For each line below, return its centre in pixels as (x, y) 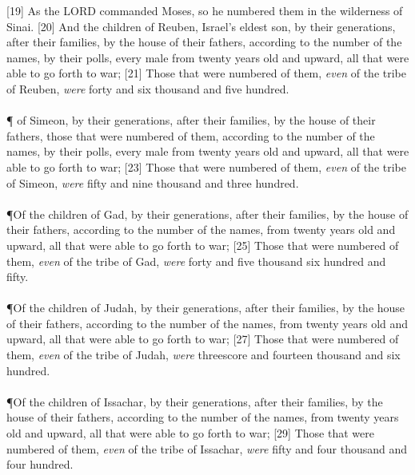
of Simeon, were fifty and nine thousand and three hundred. (153, 182)
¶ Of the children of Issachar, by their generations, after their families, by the (195, 401)
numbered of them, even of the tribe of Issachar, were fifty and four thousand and (207, 448)
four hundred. (40, 464)
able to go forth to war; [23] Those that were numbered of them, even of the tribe (206, 166)
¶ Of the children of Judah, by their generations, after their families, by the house (206, 308)
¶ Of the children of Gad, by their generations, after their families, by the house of (207, 214)
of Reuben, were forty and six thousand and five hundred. (148, 88)
